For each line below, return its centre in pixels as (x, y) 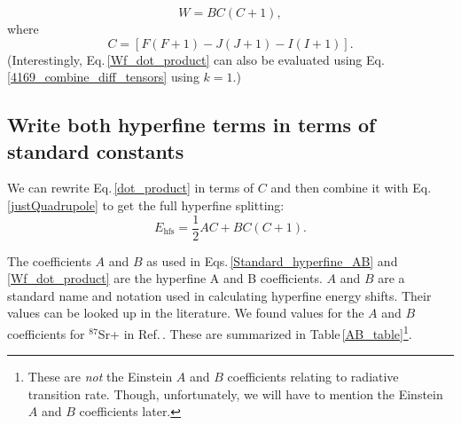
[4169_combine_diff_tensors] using (103, 77)
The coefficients (49, 260)
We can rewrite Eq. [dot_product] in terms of (131, 188)
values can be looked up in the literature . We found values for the (186, 313)
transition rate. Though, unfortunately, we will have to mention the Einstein (235, 394)
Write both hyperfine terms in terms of (191, 125)
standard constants (96, 150)
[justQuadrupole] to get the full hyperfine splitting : (146, 205)
